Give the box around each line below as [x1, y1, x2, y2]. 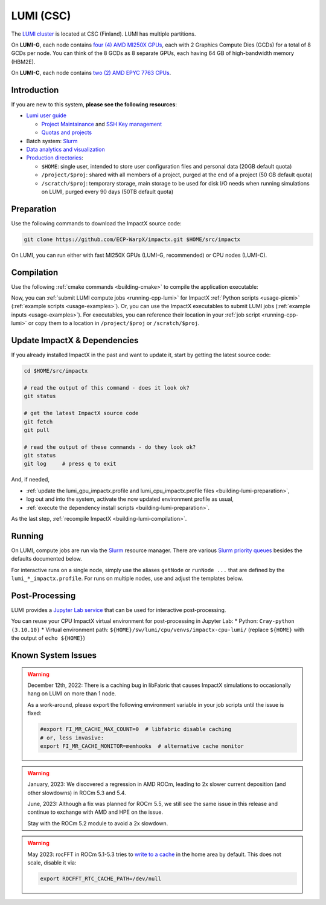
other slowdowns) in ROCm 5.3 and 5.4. [27, 789, 126, 796]
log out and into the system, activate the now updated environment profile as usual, [26, 495, 234, 503]
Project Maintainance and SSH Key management [41, 120, 162, 127]
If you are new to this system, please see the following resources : [11, 101, 177, 108]
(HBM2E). [11, 58, 36, 65]
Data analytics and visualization [26, 146, 105, 153]
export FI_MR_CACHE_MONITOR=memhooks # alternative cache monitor [40, 742, 245, 749]
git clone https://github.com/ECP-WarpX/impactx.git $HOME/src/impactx [24, 236, 241, 243]
